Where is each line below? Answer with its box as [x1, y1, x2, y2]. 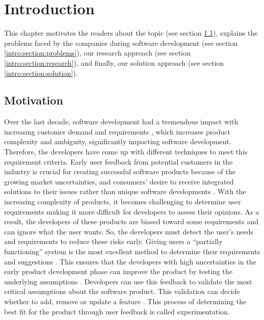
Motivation [4, 92, 63, 108]
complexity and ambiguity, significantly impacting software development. [4, 136, 231, 147]
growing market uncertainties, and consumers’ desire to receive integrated [4, 176, 234, 186]
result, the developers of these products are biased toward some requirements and [4, 216, 258, 227]
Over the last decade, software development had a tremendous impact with [4, 116, 239, 127]
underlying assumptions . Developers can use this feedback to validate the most [4, 276, 252, 286]
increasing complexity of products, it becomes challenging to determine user [4, 196, 241, 207]
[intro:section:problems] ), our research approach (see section [4, 47, 191, 58]
